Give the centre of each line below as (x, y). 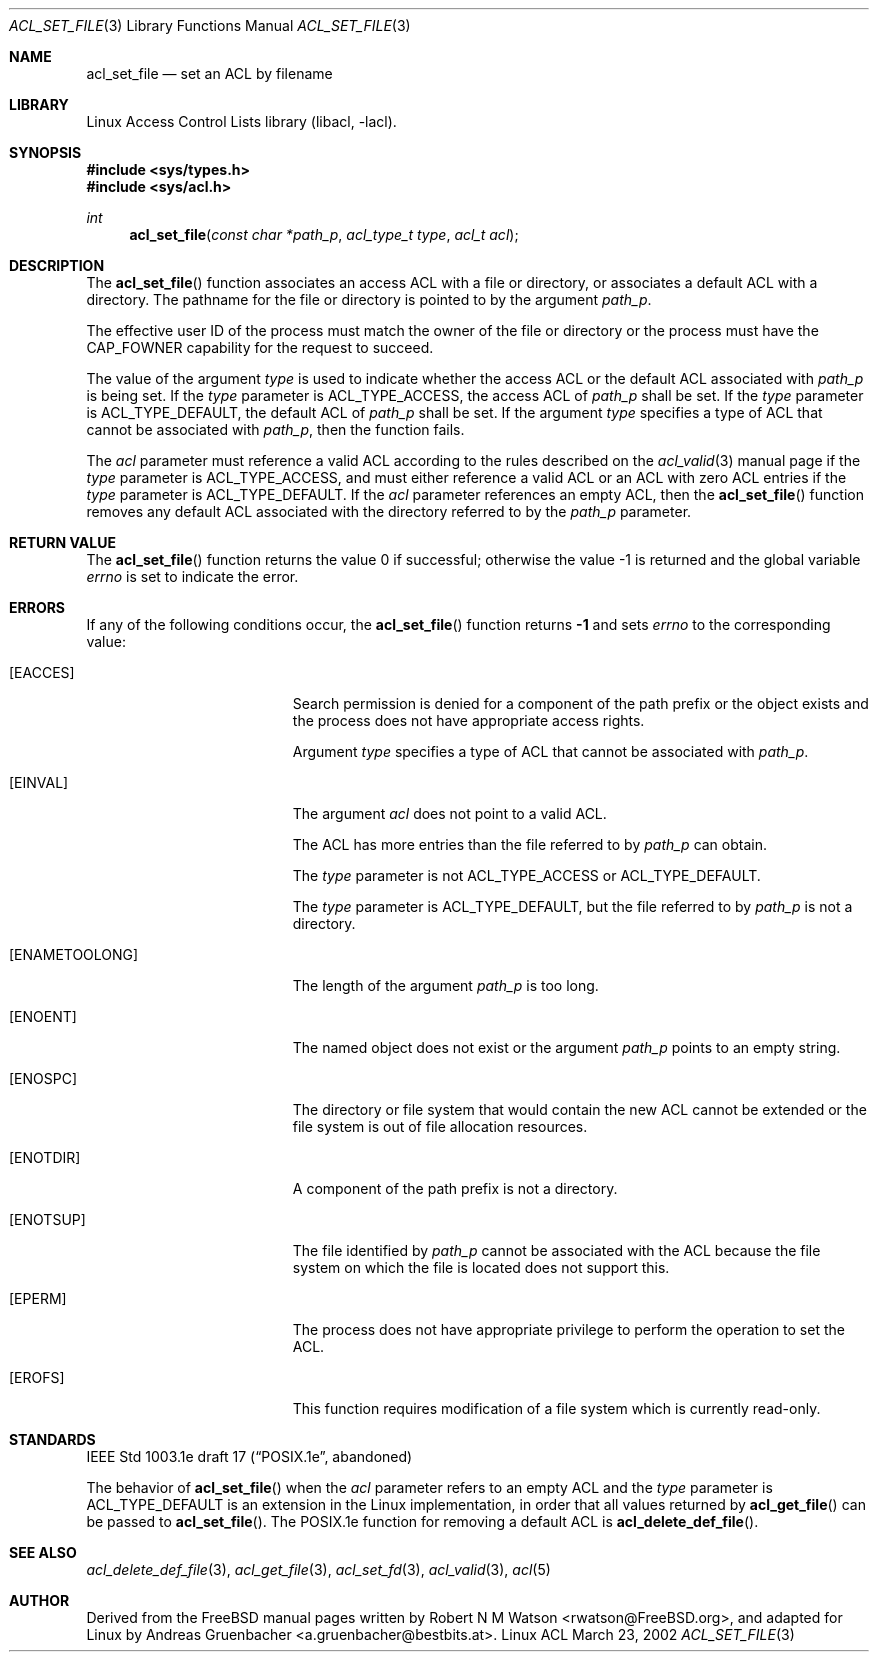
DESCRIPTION (57, 265)
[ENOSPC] (43, 1078)
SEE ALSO (43, 1552)
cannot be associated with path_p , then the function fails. (275, 429)
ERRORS (37, 607)
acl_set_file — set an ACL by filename (209, 73)
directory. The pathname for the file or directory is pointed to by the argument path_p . (369, 299)
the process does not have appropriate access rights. (468, 720)
